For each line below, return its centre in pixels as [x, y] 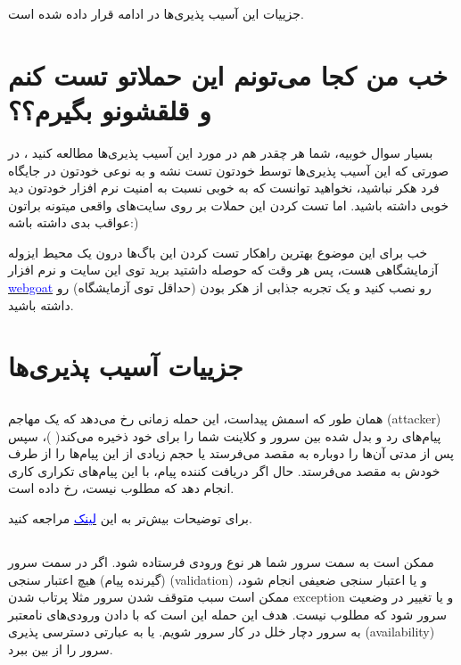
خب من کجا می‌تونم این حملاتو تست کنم [228, 74]
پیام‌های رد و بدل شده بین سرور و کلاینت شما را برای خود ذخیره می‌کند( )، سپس [225, 435]
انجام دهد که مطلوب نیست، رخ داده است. [121, 488]
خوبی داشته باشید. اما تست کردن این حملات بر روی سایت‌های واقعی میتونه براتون [229, 205]
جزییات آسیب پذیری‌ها [126, 366]
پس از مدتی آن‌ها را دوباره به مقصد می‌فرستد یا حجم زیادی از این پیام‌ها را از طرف [231, 453]
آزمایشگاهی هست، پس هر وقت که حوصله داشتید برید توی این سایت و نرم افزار [223, 270]
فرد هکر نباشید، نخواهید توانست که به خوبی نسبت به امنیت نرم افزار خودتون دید [224, 188]
